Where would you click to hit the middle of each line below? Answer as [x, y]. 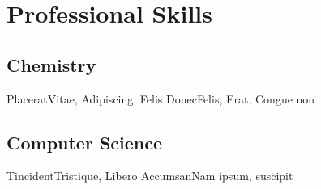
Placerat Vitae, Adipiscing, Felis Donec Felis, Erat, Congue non [161, 98]
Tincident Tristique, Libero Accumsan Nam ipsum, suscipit [150, 176]
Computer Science [85, 142]
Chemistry [51, 64]
